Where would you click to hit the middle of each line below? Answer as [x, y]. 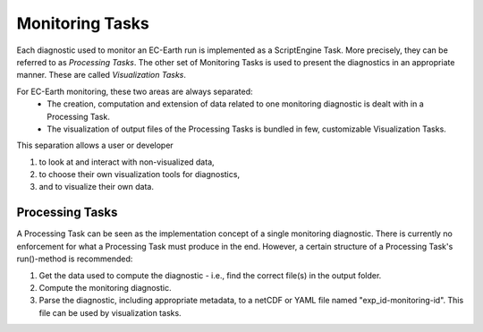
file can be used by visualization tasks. [110, 312]
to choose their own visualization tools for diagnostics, [140, 175]
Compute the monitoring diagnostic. [105, 287]
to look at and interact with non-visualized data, [127, 162]
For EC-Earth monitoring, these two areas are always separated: [135, 91]
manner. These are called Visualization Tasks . [102, 75]
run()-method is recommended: [75, 259]
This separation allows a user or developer [95, 145]
